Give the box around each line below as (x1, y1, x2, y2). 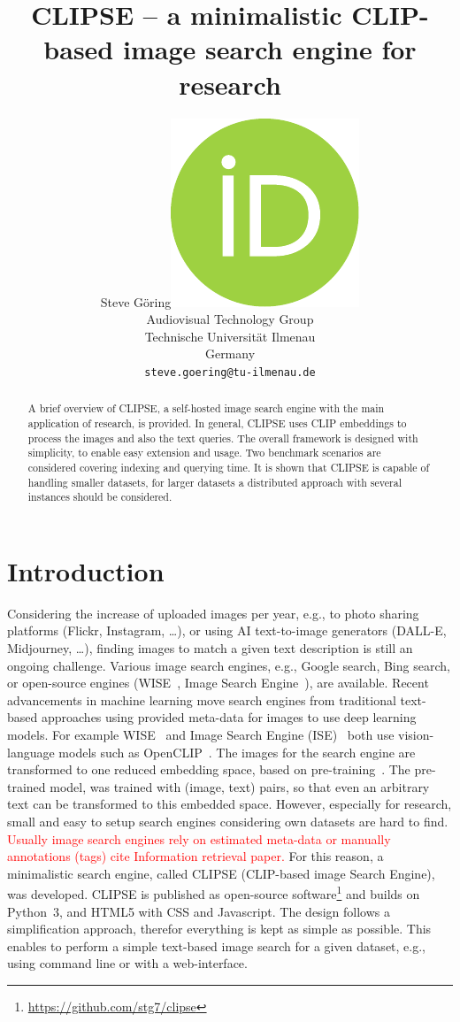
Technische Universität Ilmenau (144, 327, 316, 345)
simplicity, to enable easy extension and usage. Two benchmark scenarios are (27, 445, 381, 460)
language (7, 742, 55, 761)
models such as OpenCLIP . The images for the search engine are (58, 742, 416, 761)
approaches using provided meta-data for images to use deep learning (41, 708, 417, 726)
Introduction (7, 552, 165, 588)
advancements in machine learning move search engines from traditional (7, 690, 396, 709)
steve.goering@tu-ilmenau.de (144, 365, 316, 379)
